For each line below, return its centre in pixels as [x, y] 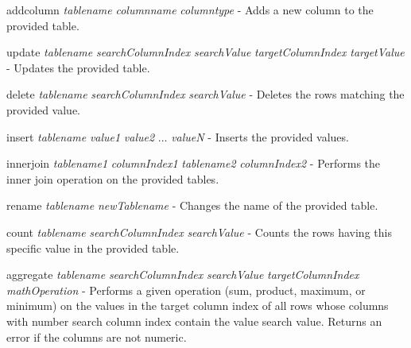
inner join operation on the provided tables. [113, 178]
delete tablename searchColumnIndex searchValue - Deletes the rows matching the [205, 94]
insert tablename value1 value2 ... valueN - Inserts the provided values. [178, 136]
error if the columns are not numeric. [97, 336]
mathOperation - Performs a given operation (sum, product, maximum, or [186, 290]
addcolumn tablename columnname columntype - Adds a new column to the [190, 10]
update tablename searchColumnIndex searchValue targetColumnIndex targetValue [205, 52]
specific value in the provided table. [93, 247]
